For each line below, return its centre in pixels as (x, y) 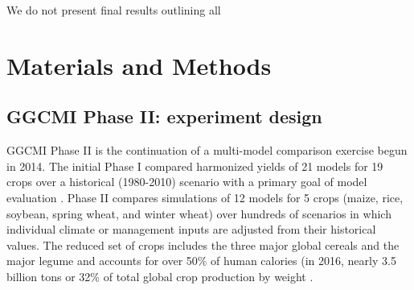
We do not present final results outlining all (114, 10)
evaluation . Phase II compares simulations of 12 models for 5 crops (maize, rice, (205, 197)
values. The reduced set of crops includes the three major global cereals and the (203, 244)
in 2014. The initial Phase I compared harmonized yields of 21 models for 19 (195, 166)
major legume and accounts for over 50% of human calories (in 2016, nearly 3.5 (201, 261)
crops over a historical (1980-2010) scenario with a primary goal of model (187, 182)
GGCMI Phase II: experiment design (164, 116)
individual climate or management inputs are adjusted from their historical (191, 229)
